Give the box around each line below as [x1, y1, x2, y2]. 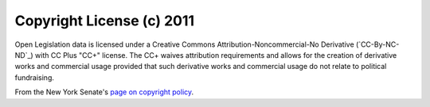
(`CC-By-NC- [355, 40, 400, 49]
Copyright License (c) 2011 [14, 12, 195, 29]
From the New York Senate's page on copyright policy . [14, 87, 194, 97]
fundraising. [14, 72, 55, 82]
